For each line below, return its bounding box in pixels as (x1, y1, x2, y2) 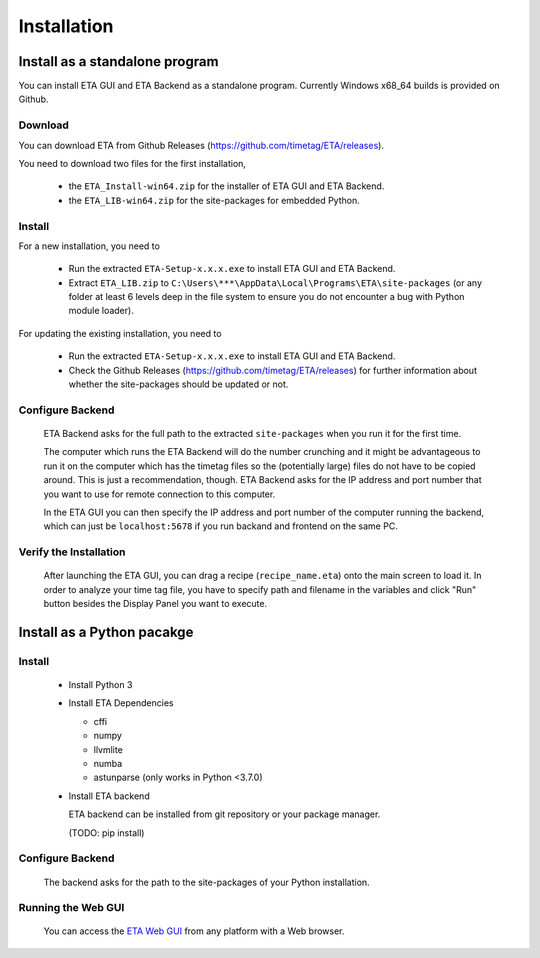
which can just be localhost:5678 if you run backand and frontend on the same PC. (43, 520, 399, 532)
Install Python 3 (68, 679, 133, 691)
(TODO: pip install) (68, 826, 145, 839)
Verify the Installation (18, 545, 126, 559)
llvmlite (93, 743, 124, 755)
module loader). (68, 305, 134, 317)
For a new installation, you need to (18, 240, 160, 252)
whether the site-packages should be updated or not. (68, 378, 289, 390)
